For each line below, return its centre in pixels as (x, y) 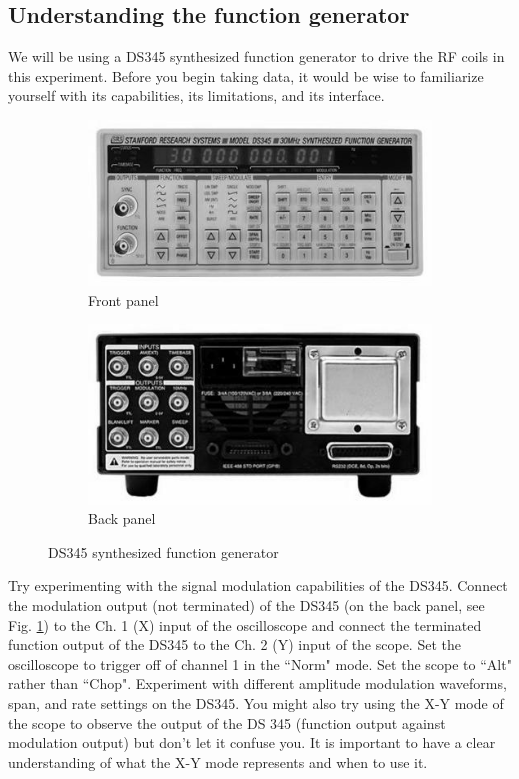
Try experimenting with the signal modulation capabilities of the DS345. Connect (258, 585)
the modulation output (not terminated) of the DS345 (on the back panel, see (246, 604)
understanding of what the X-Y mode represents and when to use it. (218, 761)
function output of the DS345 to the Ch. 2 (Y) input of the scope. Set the (234, 644)
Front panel (123, 299)
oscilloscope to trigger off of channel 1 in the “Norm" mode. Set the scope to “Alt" (260, 663)
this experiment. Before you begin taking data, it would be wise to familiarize (246, 75)
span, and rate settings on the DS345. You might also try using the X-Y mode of (256, 702)
